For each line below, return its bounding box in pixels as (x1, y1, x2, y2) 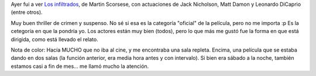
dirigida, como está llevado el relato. (11, 35, 99, 43)
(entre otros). (11, 9, 43, 16)
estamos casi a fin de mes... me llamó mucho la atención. (11, 63, 149, 70)
